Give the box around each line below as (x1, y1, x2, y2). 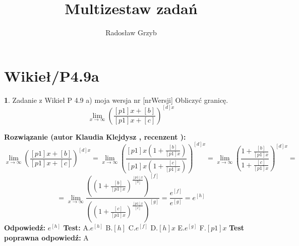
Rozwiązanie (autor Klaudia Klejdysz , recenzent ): (4, 131, 186, 142)
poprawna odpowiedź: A (4, 232, 89, 242)
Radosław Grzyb (105, 27, 157, 38)
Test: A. (63, 222, 90, 233)
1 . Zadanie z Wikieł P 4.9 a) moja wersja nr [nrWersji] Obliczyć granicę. (4, 94, 228, 105)
